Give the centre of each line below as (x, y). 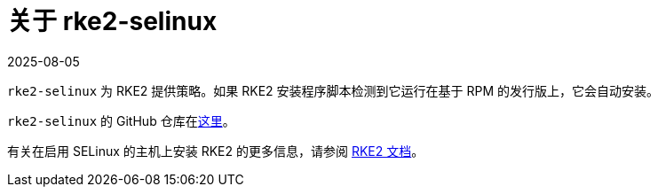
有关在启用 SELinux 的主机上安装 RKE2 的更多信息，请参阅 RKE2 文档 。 (216, 151)
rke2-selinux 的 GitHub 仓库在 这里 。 (121, 120)
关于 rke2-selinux (112, 21)
